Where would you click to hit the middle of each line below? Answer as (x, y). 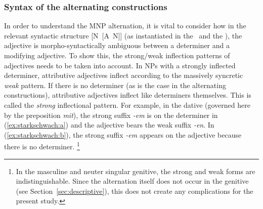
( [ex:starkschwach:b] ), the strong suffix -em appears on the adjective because (123, 134)
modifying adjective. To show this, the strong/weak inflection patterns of (117, 55)
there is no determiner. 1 (42, 145)
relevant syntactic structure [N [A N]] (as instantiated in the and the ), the (123, 35)
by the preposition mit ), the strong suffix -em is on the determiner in (111, 115)
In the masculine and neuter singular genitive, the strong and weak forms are (136, 171)
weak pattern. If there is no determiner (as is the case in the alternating (115, 85)
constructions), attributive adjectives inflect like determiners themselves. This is (128, 95)
